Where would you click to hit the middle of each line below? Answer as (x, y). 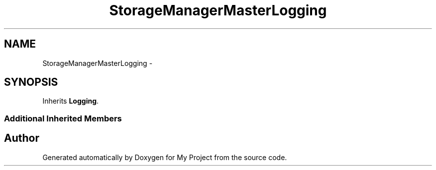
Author (22, 138)
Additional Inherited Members (63, 118)
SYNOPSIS (31, 82)
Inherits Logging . (71, 101)
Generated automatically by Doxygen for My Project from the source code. (165, 157)
